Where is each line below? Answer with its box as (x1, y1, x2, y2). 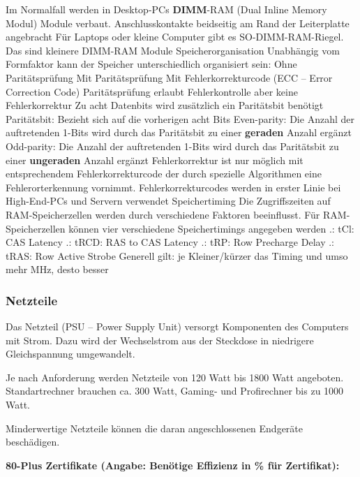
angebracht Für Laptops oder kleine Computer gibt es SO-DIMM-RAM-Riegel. (6, 29, 344, 44)
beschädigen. (6, 434, 60, 449)
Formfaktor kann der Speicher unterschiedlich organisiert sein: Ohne (6, 57, 297, 71)
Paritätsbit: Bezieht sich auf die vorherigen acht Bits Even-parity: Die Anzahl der (6, 111, 354, 126)
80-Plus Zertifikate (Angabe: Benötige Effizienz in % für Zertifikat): (6, 457, 340, 472)
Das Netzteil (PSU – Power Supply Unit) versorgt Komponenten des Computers (6, 319, 349, 334)
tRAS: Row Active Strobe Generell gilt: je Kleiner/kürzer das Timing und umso (6, 248, 348, 263)
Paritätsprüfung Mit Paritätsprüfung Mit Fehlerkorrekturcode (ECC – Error (6, 70, 333, 85)
